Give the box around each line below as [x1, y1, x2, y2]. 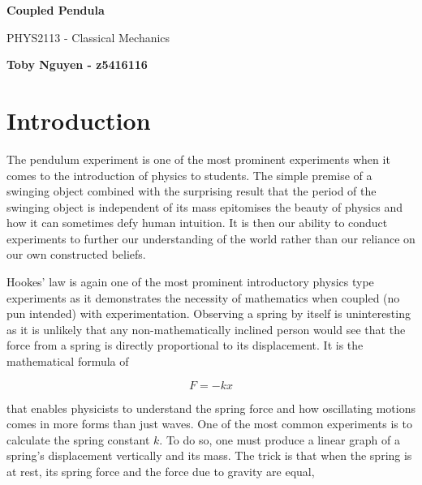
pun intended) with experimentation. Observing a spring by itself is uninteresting [6, 305, 411, 322]
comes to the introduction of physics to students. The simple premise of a [6, 166, 372, 183]
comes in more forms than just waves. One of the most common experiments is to [6, 415, 412, 432]
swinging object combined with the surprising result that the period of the [6, 182, 377, 200]
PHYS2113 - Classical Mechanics [6, 28, 170, 45]
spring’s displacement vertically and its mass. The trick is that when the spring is [6, 447, 412, 464]
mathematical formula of [6, 353, 129, 370]
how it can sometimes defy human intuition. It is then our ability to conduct [6, 214, 388, 231]
